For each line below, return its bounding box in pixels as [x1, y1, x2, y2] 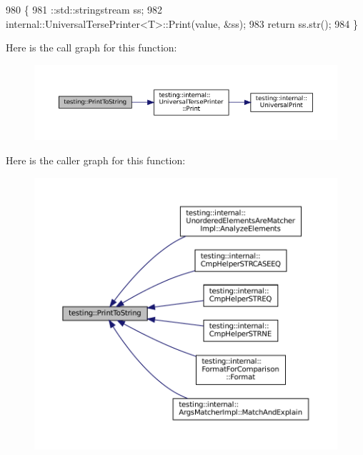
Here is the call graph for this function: [6, 40, 177, 55]
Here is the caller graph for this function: [6, 153, 186, 168]
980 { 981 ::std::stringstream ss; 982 [6, 2, 163, 16]
